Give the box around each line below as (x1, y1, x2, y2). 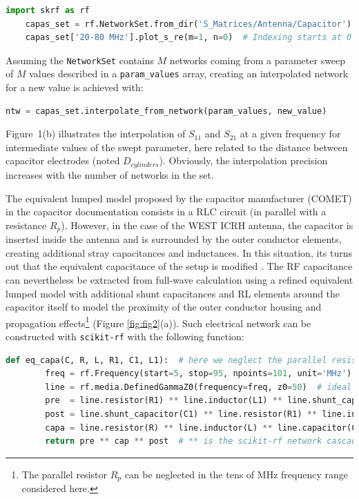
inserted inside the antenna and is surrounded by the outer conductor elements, (6, 232, 342, 246)
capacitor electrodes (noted (6, 153, 120, 168)
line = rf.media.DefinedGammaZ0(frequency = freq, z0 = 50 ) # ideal (45, 382, 352, 392)
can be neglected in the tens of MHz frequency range (124, 467, 348, 481)
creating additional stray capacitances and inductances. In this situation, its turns (6, 245, 352, 260)
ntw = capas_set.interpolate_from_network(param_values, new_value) (6, 106, 327, 116)
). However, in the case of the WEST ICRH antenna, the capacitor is (61, 217, 353, 232)
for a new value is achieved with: (6, 80, 144, 95)
